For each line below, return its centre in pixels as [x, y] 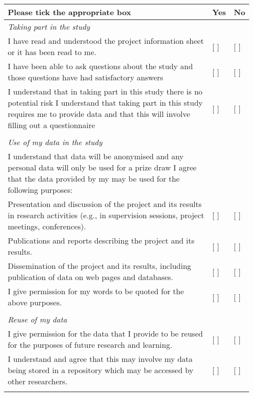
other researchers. [38, 381]
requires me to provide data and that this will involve [99, 114]
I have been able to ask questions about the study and [100, 66]
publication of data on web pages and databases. [90, 277]
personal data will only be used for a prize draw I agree [102, 167]
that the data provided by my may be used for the [94, 179]
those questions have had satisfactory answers [86, 77]
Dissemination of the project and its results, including [99, 266]
